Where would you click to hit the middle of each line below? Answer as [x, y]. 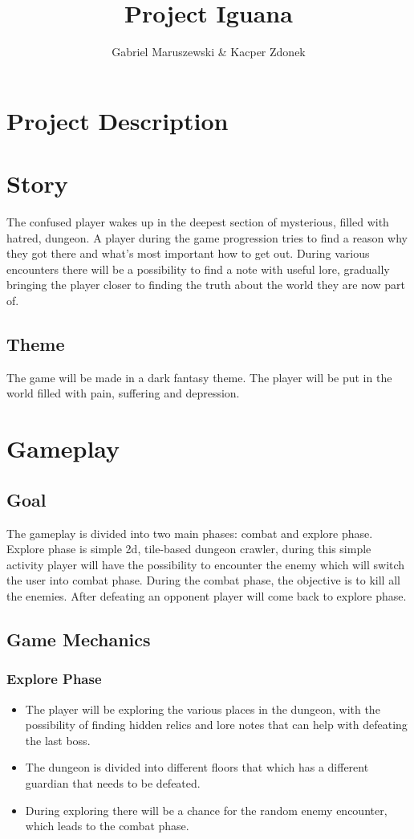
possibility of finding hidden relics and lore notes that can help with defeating [216, 725]
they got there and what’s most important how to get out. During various [188, 253]
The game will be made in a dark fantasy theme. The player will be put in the [199, 377]
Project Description [118, 120]
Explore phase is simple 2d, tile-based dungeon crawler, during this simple [189, 549]
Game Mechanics [79, 639]
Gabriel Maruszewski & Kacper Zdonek [209, 52]
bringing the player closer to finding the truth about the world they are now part [206, 285]
